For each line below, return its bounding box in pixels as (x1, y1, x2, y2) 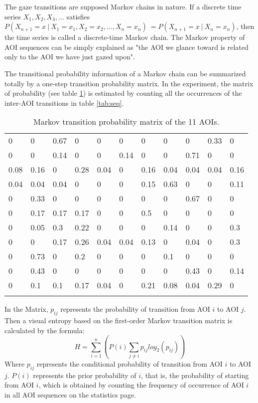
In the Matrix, (4, 304, 48, 314)
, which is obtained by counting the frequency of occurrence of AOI (38, 380, 244, 390)
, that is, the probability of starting (141, 370, 249, 380)
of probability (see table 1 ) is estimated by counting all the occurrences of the (4, 88, 242, 98)
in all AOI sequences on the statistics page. (4, 390, 136, 400)
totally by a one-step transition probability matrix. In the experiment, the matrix (4, 78, 254, 88)
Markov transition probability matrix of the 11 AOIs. (33, 116, 219, 128)
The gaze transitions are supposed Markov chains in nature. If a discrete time (4, 1, 242, 11)
